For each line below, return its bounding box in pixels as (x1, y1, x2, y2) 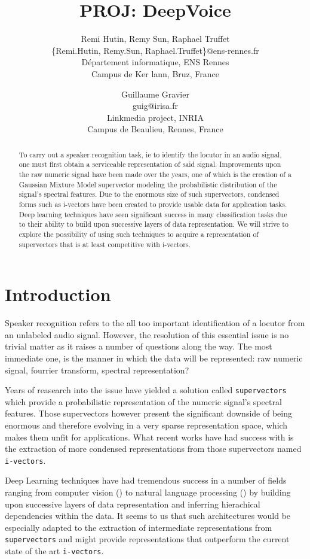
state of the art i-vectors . (5, 545, 104, 557)
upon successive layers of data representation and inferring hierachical (5, 497, 260, 510)
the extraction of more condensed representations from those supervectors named (5, 442, 302, 455)
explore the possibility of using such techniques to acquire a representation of (19, 229, 259, 239)
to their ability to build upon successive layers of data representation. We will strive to (19, 219, 288, 229)
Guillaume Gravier (121, 87, 189, 100)
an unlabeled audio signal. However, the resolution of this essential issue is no (5, 328, 289, 341)
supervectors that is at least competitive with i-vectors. (19, 239, 191, 249)
